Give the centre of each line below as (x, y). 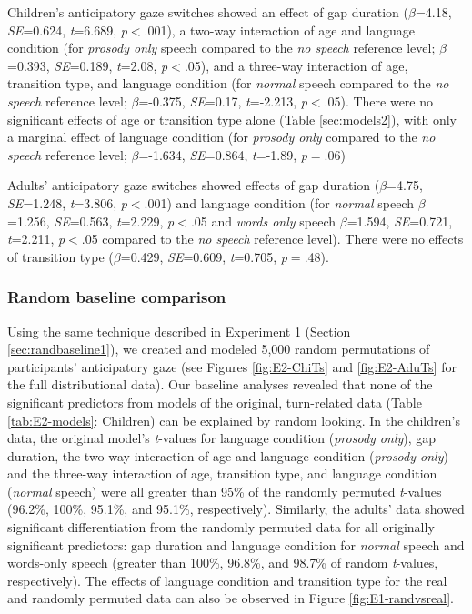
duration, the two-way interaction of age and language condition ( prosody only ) (228, 455)
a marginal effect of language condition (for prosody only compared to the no (221, 137)
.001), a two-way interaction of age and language (280, 30)
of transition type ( (60, 256)
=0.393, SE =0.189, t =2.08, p (88, 65)
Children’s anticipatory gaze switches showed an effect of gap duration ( (208, 12)
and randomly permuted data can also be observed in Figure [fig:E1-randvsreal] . (231, 598)
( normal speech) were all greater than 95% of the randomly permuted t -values (225, 491)
